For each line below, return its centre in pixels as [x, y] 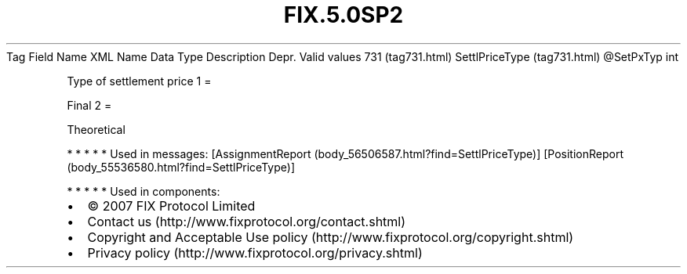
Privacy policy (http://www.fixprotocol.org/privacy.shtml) [255, 252]
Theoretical [96, 129]
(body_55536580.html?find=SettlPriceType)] [181, 167]
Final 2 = [89, 105]
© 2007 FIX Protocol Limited [171, 205]
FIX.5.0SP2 [343, 15]
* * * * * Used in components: [144, 191]
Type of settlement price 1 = [139, 81]
